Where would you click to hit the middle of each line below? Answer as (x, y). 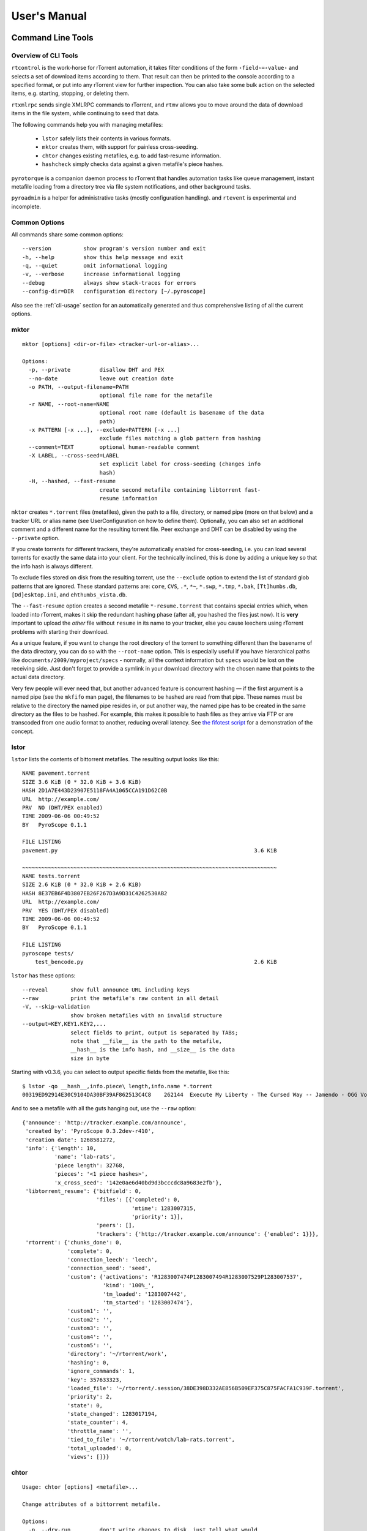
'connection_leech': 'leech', (113, 1260)
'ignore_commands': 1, (102, 1371)
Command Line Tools (52, 38)
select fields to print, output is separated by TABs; (154, 1033)
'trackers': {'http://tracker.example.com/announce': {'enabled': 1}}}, (207, 1234)
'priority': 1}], (158, 1217)
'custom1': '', (90, 1311)
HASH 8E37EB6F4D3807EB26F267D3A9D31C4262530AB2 (95, 893)
